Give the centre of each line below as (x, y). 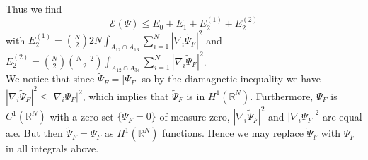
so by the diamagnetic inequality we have (231, 79)
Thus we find (34, 8)
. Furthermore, (282, 96)
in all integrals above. (52, 148)
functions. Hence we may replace (233, 133)
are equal (342, 116)
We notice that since (50, 79)
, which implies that (126, 96)
